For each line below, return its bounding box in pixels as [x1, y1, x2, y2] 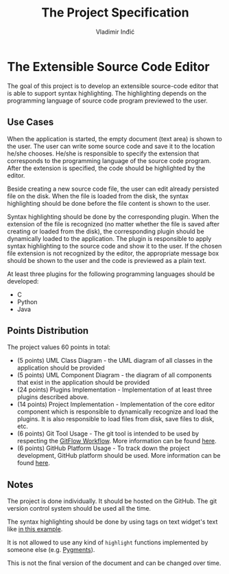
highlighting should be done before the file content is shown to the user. [7, 199, 210, 207]
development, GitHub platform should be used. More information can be [16, 451, 221, 460]
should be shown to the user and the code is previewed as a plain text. [7, 256, 207, 264]
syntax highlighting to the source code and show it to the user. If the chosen [7, 242, 222, 250]
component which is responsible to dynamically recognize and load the [16, 407, 219, 416]
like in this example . [7, 525, 63, 533]
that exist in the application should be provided [16, 379, 149, 387]
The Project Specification [40, 5, 190, 21]
